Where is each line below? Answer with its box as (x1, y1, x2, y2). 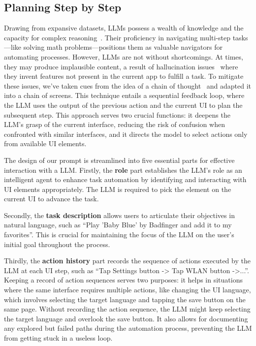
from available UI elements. (4, 138, 87, 149)
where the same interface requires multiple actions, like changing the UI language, (4, 284, 251, 295)
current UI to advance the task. (4, 193, 99, 204)
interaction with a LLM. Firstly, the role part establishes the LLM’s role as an (4, 164, 242, 175)
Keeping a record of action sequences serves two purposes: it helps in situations (4, 275, 243, 285)
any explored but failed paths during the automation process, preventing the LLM (4, 323, 252, 333)
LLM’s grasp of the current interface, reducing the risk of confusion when (4, 119, 225, 129)
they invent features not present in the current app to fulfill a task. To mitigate (4, 71, 244, 81)
